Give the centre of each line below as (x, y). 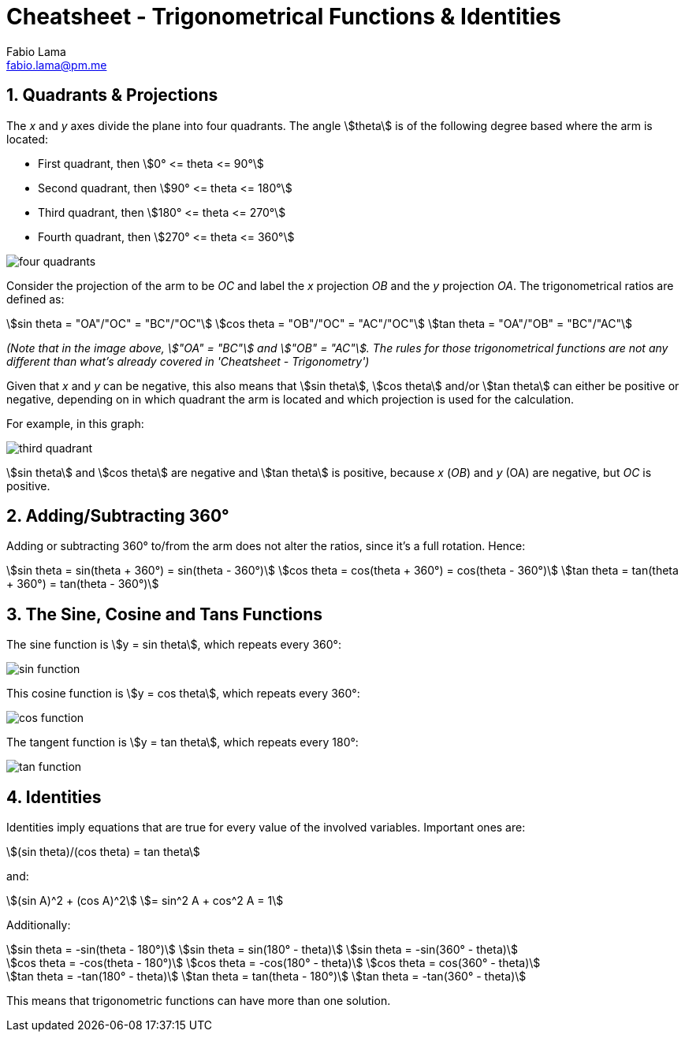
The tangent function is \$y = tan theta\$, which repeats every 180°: (182, 742)
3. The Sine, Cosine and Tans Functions (164, 614)
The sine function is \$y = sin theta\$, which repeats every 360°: (174, 645)
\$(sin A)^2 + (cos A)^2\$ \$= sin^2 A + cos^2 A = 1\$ (145, 901)
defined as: (35, 299)
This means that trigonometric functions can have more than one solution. (199, 1001)
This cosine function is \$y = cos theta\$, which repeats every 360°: (183, 694)
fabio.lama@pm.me (57, 65)
